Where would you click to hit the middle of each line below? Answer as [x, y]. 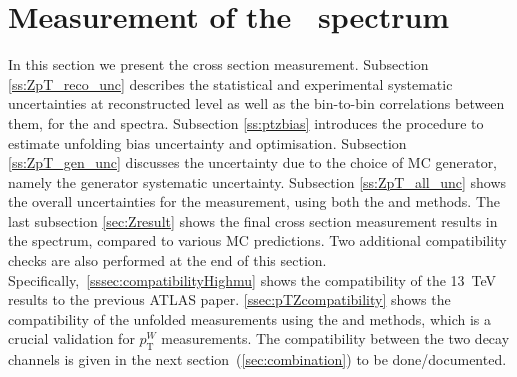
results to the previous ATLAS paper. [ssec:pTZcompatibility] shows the [229, 299]
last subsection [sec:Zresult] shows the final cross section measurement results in [253, 220]
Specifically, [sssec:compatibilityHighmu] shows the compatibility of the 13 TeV [252, 279]
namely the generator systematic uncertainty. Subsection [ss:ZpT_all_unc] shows [257, 181]
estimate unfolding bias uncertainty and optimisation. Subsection [207, 142]
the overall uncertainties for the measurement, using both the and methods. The [254, 201]
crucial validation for [71, 338]
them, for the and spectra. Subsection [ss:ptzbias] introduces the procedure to [246, 122]
